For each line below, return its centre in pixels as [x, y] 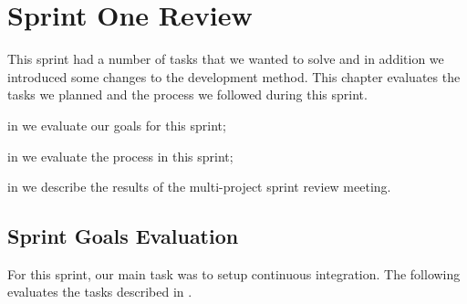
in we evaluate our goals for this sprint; [117, 125]
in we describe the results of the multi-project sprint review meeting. [199, 187]
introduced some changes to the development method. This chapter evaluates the [234, 76]
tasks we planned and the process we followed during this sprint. [187, 94]
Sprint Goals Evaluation [123, 236]
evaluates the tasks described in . [100, 292]
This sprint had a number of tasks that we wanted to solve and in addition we [226, 59]
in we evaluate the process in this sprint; [120, 156]
